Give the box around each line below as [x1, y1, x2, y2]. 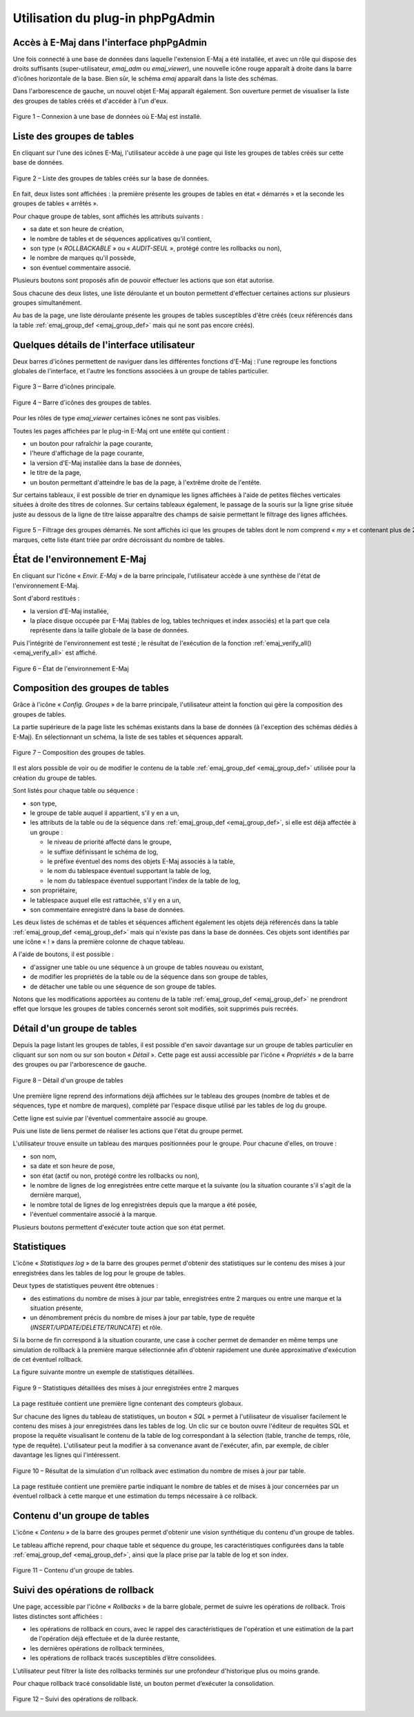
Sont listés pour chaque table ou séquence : [12, 787, 138, 795]
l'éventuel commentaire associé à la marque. [30, 1210, 157, 1219]
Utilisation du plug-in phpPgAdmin [12, 10, 215, 26]
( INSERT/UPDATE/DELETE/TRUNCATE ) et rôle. [30, 1323, 163, 1331]
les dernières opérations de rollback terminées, [30, 1644, 165, 1652]
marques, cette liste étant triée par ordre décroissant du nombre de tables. [12, 536, 225, 544]
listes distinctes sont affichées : [12, 1612, 103, 1620]
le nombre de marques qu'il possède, [30, 254, 136, 262]
